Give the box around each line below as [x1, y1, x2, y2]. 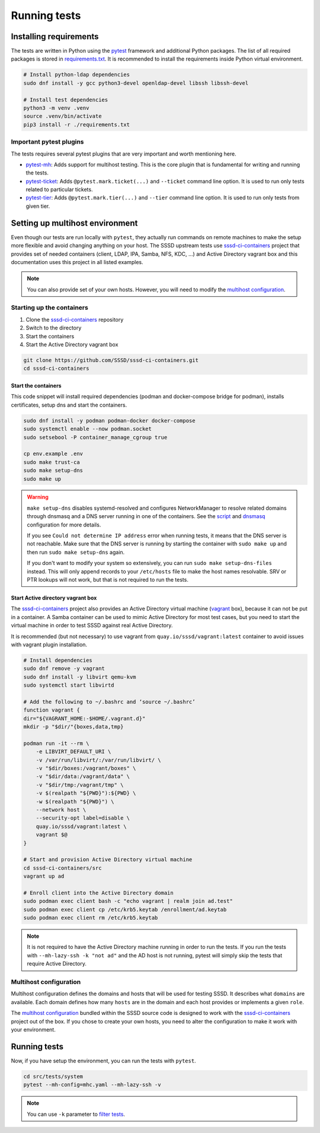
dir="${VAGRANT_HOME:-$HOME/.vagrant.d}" [23, 715, 146, 722]
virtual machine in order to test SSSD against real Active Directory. [11, 622, 173, 629]
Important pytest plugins [11, 138, 84, 146]
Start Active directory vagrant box [11, 594, 97, 601]
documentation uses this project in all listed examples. [11, 258, 143, 265]
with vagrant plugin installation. [11, 641, 88, 648]
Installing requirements [11, 31, 99, 42]
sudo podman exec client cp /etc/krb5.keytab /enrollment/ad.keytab [23, 906, 227, 913]
